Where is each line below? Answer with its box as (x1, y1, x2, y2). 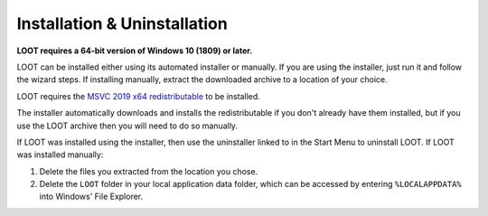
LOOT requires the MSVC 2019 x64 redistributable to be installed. (16, 90, 261, 101)
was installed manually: (16, 149, 104, 160)
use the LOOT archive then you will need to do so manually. (16, 120, 239, 131)
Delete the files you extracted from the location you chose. (39, 165, 258, 176)
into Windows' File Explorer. (39, 191, 144, 202)
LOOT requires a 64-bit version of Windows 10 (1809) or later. (16, 45, 253, 56)
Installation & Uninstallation (16, 14, 228, 33)
